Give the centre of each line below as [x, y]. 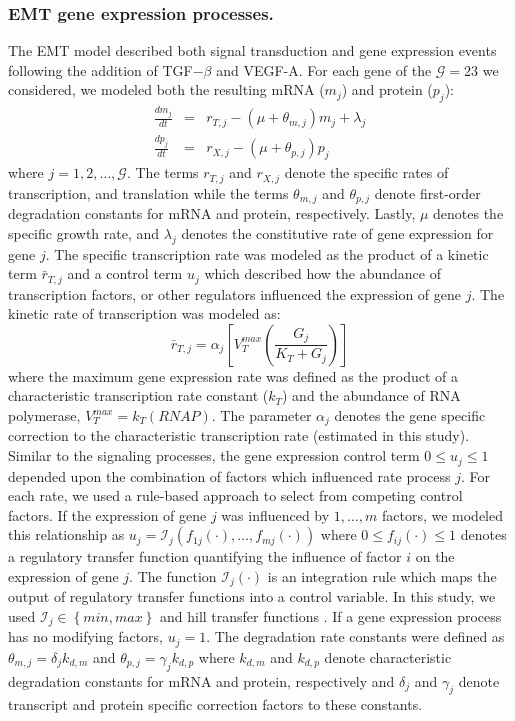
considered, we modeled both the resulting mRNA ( [166, 89]
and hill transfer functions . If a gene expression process [330, 615]
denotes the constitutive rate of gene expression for [337, 232]
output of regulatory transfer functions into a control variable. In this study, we [252, 596]
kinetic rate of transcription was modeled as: [144, 313]
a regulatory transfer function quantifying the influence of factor [205, 556]
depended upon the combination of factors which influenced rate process [229, 475]
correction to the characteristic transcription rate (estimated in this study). [239, 435]
